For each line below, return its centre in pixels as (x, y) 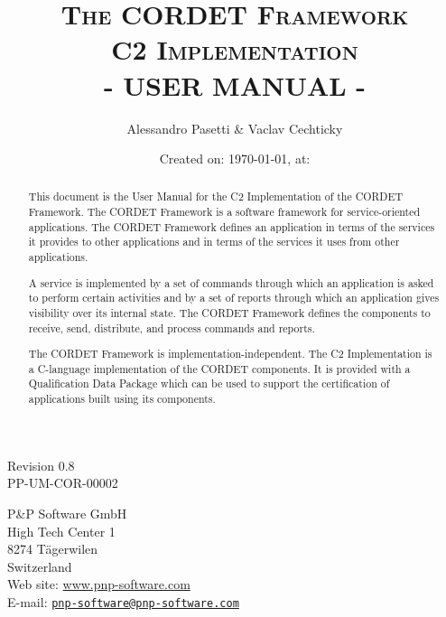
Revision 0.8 (41, 465)
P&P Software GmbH (67, 513)
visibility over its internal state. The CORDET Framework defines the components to (229, 312)
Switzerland (40, 566)
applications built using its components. (122, 399)
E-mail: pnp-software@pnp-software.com (123, 601)
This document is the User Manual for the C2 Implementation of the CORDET (216, 196)
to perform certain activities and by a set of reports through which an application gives (234, 298)
